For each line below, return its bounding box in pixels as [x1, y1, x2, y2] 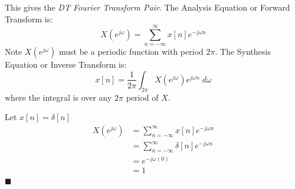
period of [126, 91, 159, 103]
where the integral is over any [5, 91, 112, 103]
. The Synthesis [215, 45, 271, 58]
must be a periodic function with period [59, 45, 204, 58]
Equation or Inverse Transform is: [5, 58, 127, 71]
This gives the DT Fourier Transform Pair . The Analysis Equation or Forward [5, 1, 290, 13]
